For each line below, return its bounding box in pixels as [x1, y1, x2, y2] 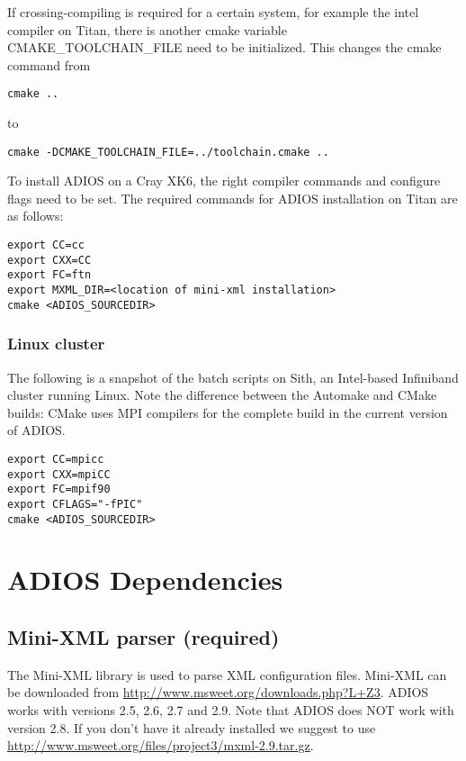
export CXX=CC [7, 253, 92, 267]
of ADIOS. [7, 421, 66, 439]
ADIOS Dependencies [7, 561, 283, 598]
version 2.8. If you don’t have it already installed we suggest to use [7, 718, 376, 737]
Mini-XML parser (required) [7, 622, 280, 650]
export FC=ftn [7, 268, 92, 282]
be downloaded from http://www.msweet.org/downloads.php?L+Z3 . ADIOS [7, 683, 429, 702]
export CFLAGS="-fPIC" [7, 497, 143, 511]
